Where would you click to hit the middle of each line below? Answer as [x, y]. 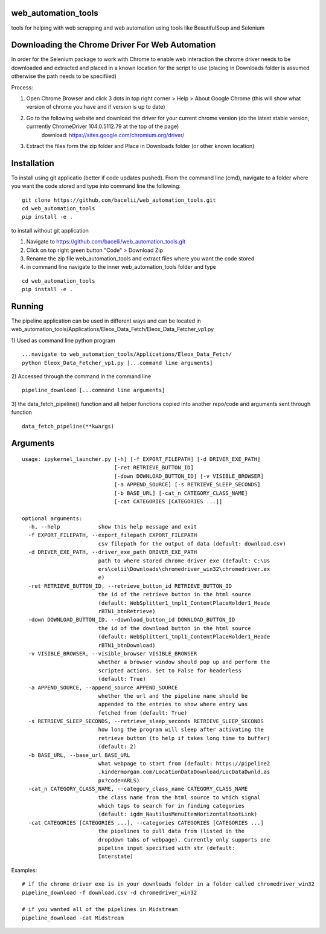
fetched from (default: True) [143, 713]
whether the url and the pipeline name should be [173, 696]
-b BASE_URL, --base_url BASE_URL [79, 755]
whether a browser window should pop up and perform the [184, 662]
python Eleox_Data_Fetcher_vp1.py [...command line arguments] [117, 363]
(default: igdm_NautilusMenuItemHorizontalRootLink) [178, 814]
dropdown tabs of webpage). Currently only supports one [184, 839]
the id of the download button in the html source [174, 628]
